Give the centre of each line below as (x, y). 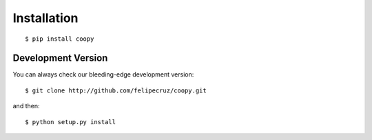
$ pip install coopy (60, 39)
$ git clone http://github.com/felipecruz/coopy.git (116, 90)
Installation (45, 18)
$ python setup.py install (71, 122)
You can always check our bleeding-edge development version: (103, 74)
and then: (26, 106)
